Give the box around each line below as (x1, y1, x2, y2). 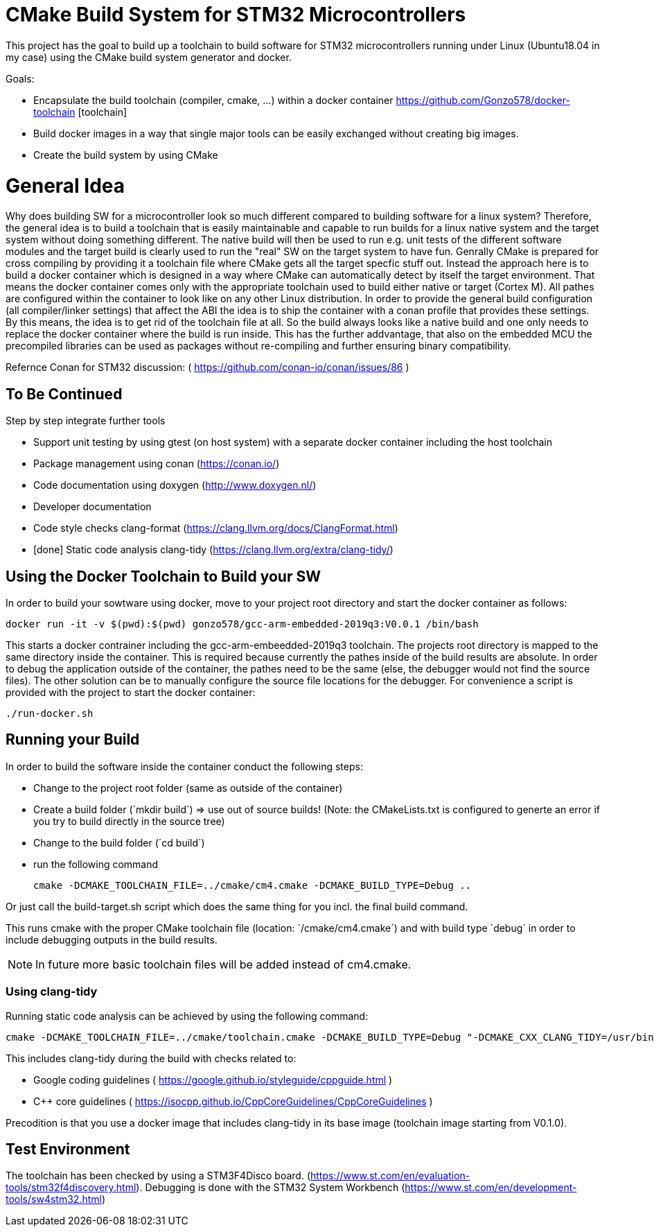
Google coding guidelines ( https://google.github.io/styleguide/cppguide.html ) (33, 1073, 393, 1086)
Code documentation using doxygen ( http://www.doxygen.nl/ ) (33, 479, 317, 492)
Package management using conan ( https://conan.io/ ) (33, 458, 280, 470)
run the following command (33, 858, 159, 870)
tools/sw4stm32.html (6, 1193, 102, 1206)
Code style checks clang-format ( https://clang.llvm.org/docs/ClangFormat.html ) (33, 522, 398, 535)
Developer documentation (33, 501, 152, 513)
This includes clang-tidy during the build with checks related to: (6, 1052, 297, 1064)
